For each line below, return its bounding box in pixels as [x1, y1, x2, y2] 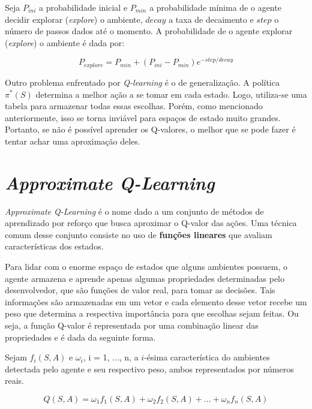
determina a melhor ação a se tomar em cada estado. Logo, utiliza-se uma [35, 88, 307, 100]
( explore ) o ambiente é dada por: [5, 36, 125, 49]
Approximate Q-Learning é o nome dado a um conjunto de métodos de [5, 204, 264, 217]
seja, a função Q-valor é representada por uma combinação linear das [5, 318, 259, 331]
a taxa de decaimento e [169, 13, 254, 25]
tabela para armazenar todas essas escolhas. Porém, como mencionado [5, 100, 263, 112]
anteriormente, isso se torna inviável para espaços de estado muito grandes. [5, 111, 281, 124]
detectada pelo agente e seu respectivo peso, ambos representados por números [5, 362, 294, 375]
